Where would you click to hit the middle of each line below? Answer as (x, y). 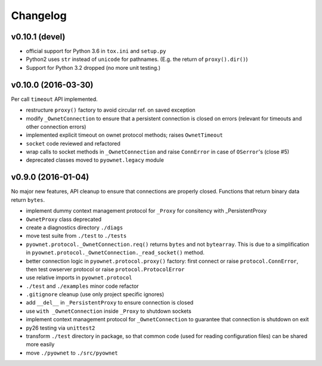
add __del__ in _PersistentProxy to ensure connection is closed (110, 303)
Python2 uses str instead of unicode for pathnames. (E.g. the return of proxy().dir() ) (137, 59)
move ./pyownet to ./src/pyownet (72, 353)
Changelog (39, 16)
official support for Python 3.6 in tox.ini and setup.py (96, 51)
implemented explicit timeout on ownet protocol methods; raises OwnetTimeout (125, 135)
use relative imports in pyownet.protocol (79, 278)
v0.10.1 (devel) (38, 37)
